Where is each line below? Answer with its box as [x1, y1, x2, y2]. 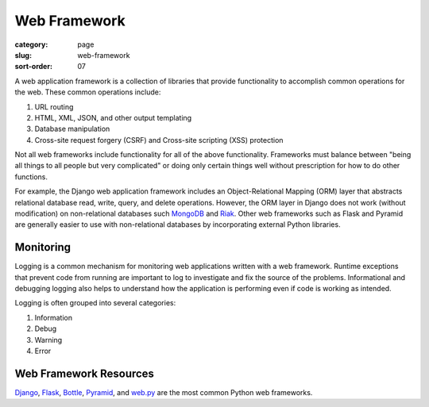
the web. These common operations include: [14, 87, 161, 97]
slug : [14, 50, 32, 60]
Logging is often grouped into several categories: [14, 298, 176, 308]
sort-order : [14, 62, 53, 71]
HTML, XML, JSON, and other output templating [34, 113, 192, 122]
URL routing [34, 102, 74, 111]
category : [14, 40, 48, 49]
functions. [14, 171, 48, 182]
